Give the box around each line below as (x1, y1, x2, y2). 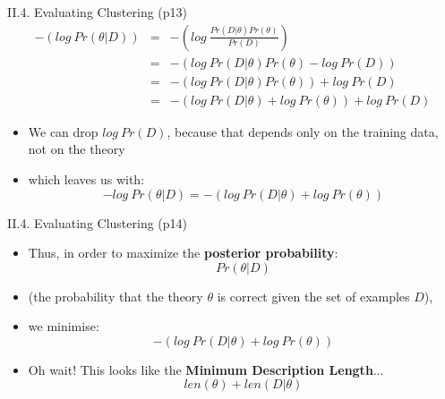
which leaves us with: (28, 169, 145, 188)
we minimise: (28, 317, 99, 335)
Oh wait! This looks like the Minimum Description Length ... (28, 360, 384, 378)
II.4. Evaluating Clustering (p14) (7, 213, 188, 232)
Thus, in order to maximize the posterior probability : (28, 243, 338, 262)
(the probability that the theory (28, 286, 203, 305)
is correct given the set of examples (217, 286, 410, 305)
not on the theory (28, 140, 125, 158)
